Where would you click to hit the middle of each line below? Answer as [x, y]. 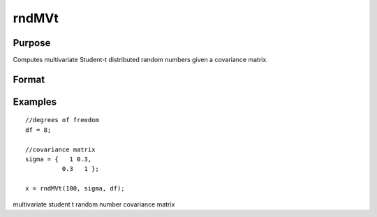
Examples [35, 102]
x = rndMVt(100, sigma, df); [75, 189]
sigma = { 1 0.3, [59, 159]
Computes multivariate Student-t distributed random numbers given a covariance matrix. [140, 60]
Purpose [32, 43]
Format [29, 79]
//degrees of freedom [62, 120]
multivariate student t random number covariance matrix [94, 204]
